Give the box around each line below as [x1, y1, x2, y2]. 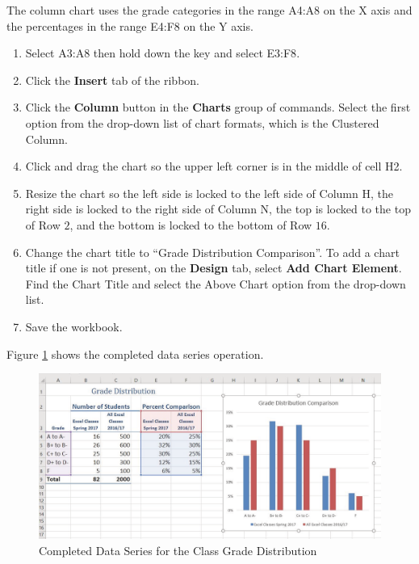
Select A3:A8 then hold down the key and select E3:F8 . [25, 44, 300, 61]
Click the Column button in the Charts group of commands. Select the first [25, 99, 411, 116]
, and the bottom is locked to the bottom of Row [69, 216, 312, 233]
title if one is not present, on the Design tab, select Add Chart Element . [25, 259, 402, 276]
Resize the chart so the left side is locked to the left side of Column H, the [25, 184, 393, 201]
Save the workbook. [25, 318, 123, 335]
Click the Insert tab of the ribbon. [25, 71, 199, 88]
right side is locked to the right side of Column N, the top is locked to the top [25, 200, 411, 217]
